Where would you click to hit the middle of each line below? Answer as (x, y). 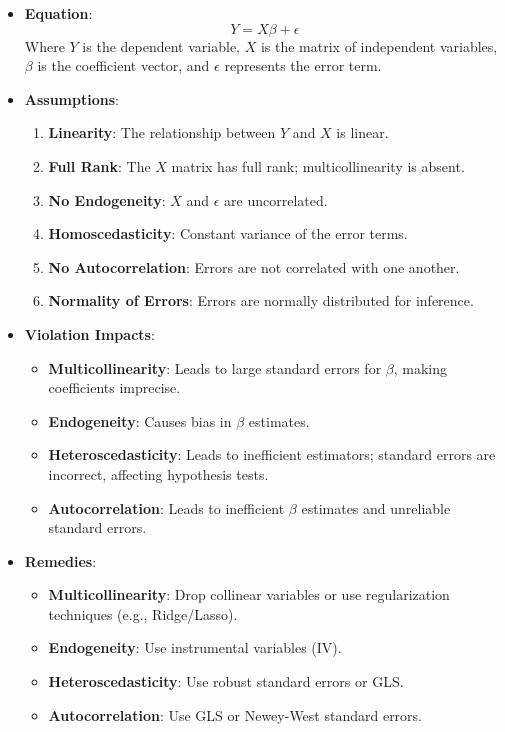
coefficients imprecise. (114, 387)
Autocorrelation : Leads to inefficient (166, 507)
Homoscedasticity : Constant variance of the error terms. (228, 233)
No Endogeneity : (107, 199)
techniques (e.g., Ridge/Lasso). (143, 613)
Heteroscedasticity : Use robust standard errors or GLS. (226, 681)
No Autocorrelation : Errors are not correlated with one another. (254, 266)
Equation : (58, 13)
